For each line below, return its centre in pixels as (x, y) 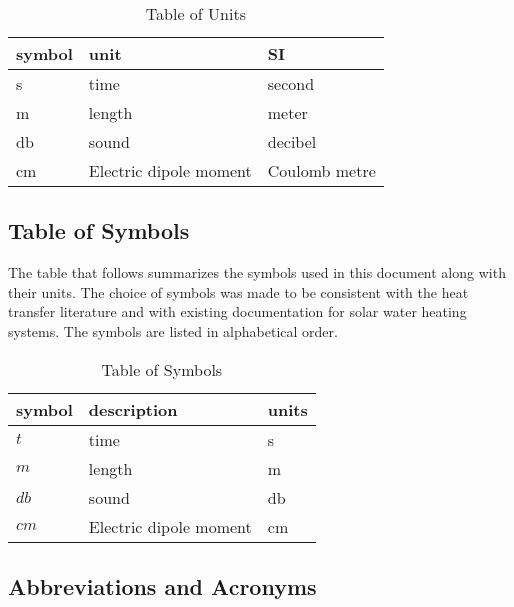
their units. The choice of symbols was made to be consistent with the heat (238, 291)
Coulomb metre (321, 170)
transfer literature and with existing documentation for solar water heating (237, 311)
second (291, 83)
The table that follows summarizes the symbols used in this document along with (257, 272)
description (133, 409)
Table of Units (195, 13)
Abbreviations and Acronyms (162, 585)
